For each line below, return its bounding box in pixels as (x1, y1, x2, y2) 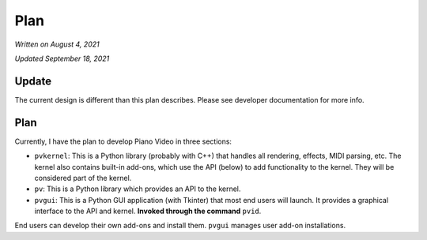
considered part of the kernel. (34, 173, 132, 182)
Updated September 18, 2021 (14, 54, 110, 63)
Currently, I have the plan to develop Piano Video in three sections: (14, 137, 232, 146)
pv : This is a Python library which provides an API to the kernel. (34, 184, 241, 193)
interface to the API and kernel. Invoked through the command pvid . (34, 206, 262, 216)
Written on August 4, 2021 (14, 39, 100, 49)
